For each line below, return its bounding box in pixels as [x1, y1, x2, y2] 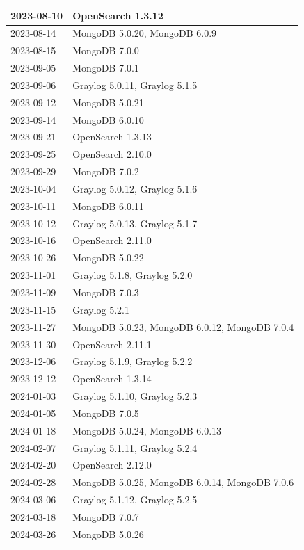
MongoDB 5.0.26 [72, 526, 144, 541]
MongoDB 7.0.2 [72, 164, 139, 179]
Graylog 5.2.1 [72, 302, 129, 316]
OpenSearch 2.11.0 [72, 233, 152, 248]
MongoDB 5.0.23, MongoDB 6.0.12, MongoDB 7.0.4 [72, 319, 294, 334]
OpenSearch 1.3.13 [72, 129, 152, 144]
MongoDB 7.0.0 [72, 43, 139, 58]
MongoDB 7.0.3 [72, 285, 139, 299]
